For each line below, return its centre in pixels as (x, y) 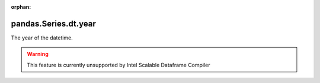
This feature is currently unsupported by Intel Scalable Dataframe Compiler (119, 65)
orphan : (21, 7)
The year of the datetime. (42, 38)
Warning (38, 54)
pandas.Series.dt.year (53, 24)
